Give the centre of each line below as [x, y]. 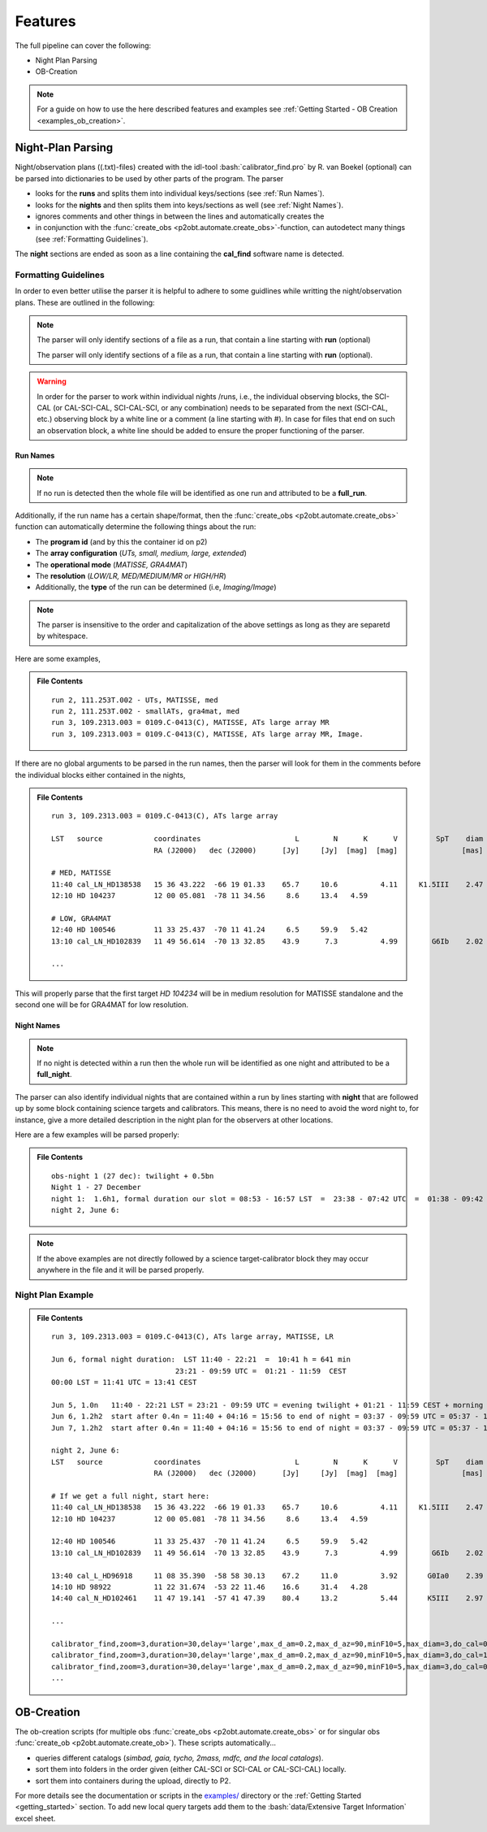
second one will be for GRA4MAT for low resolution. [101, 1005]
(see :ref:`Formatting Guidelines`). [92, 239]
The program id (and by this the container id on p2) [121, 541]
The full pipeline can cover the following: [83, 46]
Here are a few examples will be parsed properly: [97, 1135]
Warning [52, 381]
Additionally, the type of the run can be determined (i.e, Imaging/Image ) [156, 587]
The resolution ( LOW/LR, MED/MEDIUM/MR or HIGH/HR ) [131, 575]
